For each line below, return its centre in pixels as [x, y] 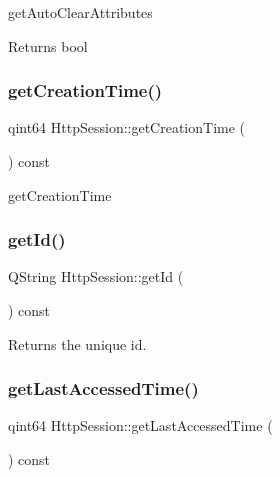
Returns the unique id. [77, 343]
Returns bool [48, 45]
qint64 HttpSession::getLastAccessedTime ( [140, 425]
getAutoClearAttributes [80, 12]
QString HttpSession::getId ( [96, 276]
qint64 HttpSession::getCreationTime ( [127, 127]
